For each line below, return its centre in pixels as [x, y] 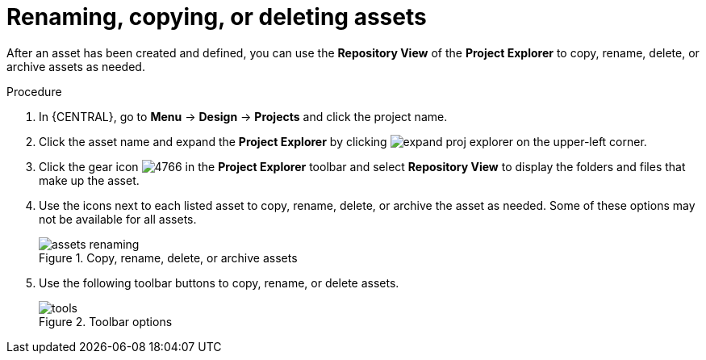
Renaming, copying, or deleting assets [217, 17]
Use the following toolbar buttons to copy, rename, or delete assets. [219, 283]
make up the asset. [89, 180]
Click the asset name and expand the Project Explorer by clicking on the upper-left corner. [343, 141]
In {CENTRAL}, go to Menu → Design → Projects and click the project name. [243, 116]
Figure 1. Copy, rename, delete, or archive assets [168, 257]
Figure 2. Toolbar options [106, 321]
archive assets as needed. [76, 66]
